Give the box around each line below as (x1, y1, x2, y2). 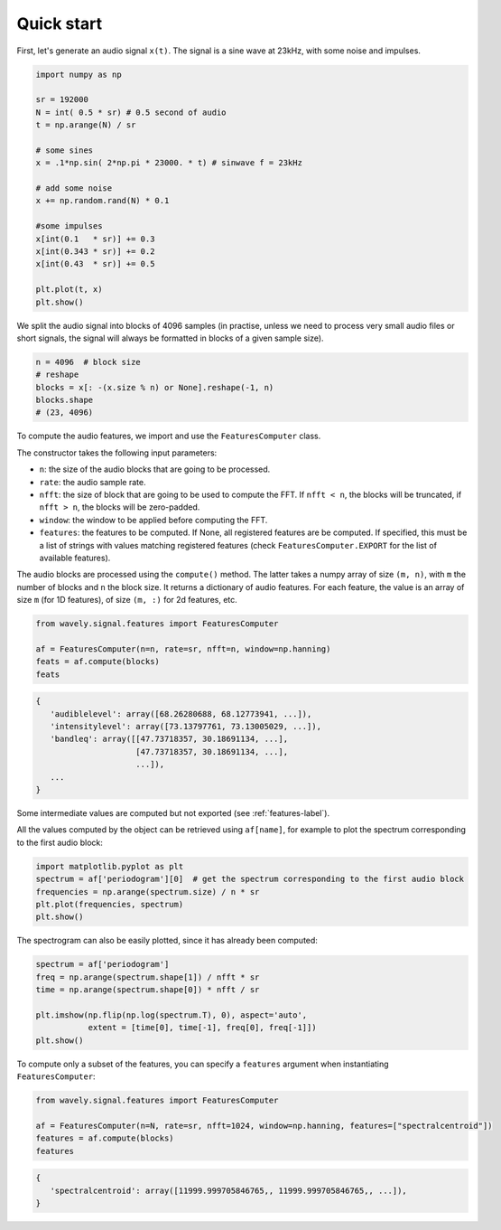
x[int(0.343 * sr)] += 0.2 (35, 247, 155, 257)
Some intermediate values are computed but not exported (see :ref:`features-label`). (16, 808, 329, 818)
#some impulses (35, 221, 103, 231)
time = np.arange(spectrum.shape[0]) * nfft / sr (35, 985, 260, 995)
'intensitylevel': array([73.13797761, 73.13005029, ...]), (50, 721, 322, 732)
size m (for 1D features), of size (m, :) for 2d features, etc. (16, 595, 238, 606)
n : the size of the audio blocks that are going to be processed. (39, 464, 271, 474)
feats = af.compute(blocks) (35, 656, 160, 667)
